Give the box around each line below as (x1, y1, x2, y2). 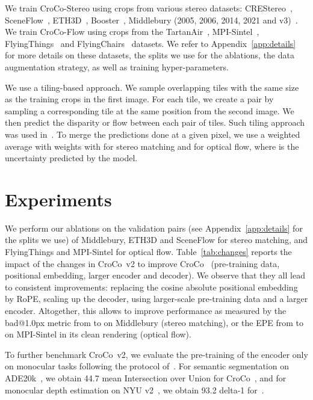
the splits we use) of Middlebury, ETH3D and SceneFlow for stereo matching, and (5, 233, 308, 246)
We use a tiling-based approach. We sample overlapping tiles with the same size (5, 81, 299, 93)
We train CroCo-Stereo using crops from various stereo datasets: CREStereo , (5, 2, 293, 14)
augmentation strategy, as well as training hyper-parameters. (5, 60, 229, 73)
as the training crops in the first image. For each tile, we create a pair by (5, 93, 274, 105)
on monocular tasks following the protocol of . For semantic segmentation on (5, 360, 289, 372)
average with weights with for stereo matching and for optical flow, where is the (5, 140, 299, 152)
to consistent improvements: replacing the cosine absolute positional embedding (5, 280, 298, 293)
